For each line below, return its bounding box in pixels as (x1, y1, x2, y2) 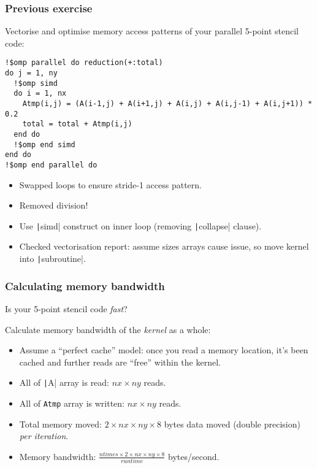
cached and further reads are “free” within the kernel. (19, 355, 221, 368)
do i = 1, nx (13, 89, 67, 98)
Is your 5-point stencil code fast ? (5, 302, 128, 315)
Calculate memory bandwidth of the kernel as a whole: (5, 323, 211, 336)
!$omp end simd (13, 140, 75, 149)
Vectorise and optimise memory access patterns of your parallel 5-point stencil (5, 25, 299, 37)
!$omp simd (13, 79, 58, 88)
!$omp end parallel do (5, 160, 97, 169)
